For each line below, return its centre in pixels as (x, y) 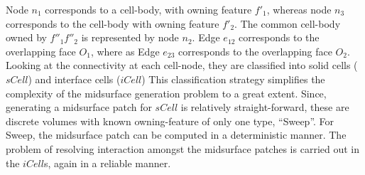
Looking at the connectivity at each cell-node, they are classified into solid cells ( (182, 65)
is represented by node (130, 37)
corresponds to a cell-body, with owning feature (148, 9)
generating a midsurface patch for (79, 107)
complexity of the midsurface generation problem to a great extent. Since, (166, 93)
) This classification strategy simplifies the (233, 79)
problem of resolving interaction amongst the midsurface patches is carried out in (183, 148)
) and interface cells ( (74, 79)
